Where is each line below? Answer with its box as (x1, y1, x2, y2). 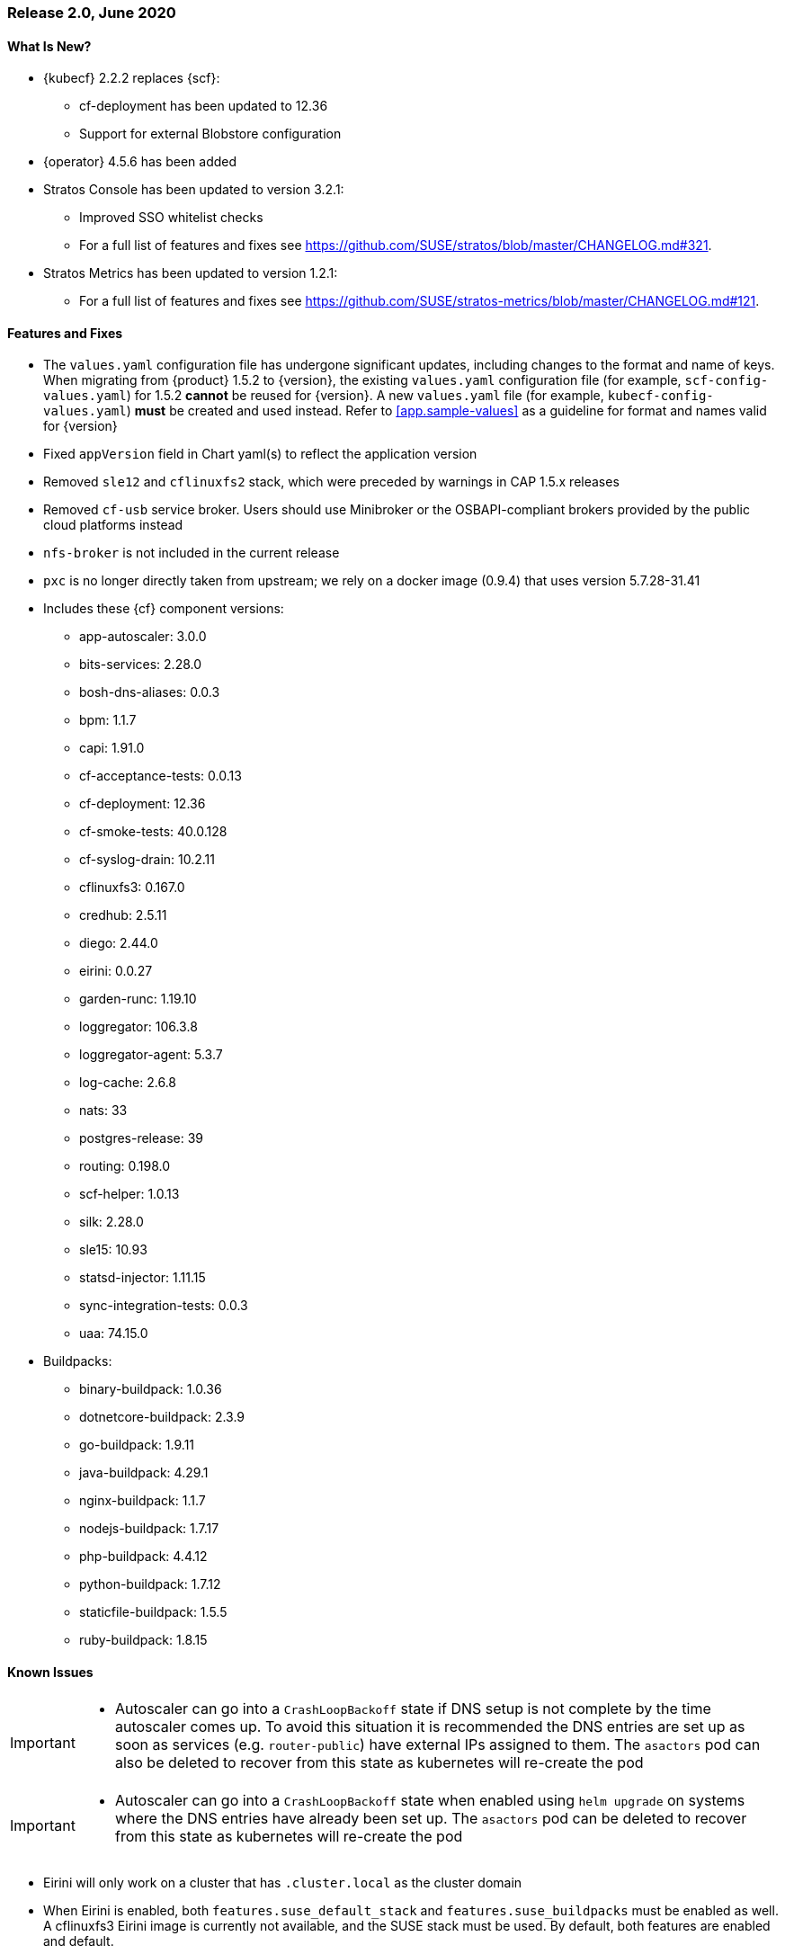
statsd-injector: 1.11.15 (79, 1270, 206, 1286)
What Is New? (7, 38, 92, 54)
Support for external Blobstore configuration (79, 126, 342, 142)
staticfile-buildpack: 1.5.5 (79, 1604, 227, 1620)
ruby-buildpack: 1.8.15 (79, 1632, 208, 1648)
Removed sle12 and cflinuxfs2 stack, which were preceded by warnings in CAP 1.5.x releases (43, 474, 620, 490)
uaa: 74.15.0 (79, 1325, 148, 1342)
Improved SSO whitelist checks (79, 210, 263, 226)
